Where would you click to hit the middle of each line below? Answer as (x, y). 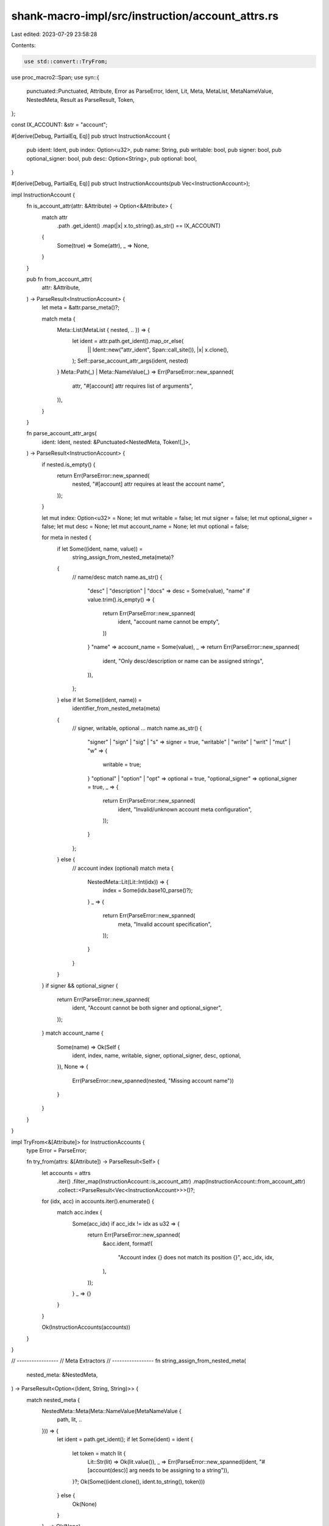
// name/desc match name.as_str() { (117, 577)
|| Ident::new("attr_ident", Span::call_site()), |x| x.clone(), (158, 349)
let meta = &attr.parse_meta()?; (81, 308)
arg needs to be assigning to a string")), (179, 1470)
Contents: (23, 45)
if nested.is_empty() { (69, 465)
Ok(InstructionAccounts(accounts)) (86, 1327)
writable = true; (122, 765)
